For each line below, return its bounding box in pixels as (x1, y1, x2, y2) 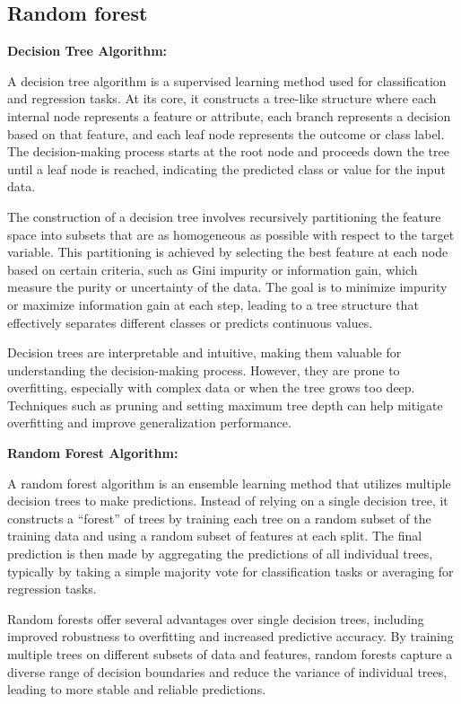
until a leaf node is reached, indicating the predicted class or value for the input (7, 159, 446, 178)
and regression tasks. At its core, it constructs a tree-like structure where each (7, 89, 437, 108)
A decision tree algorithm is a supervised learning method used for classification (7, 71, 447, 90)
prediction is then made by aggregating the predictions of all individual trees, (7, 544, 433, 563)
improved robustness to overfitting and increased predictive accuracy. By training (7, 627, 454, 646)
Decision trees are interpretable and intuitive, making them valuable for (7, 343, 402, 362)
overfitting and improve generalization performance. (7, 413, 291, 432)
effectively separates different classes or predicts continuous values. (7, 312, 373, 331)
